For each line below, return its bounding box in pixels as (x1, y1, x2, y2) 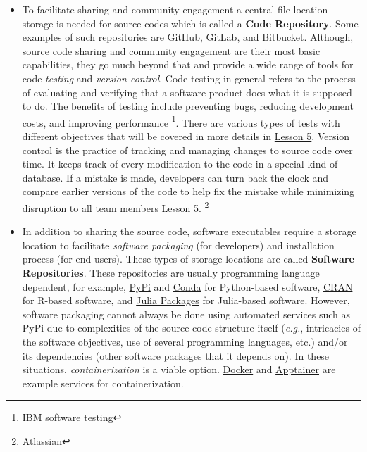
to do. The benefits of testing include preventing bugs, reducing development (22, 99, 354, 113)
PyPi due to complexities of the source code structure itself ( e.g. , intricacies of (22, 320, 361, 335)
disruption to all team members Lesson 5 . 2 (22, 198, 209, 215)
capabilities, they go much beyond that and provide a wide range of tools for (22, 57, 354, 72)
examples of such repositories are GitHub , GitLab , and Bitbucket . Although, (22, 30, 354, 44)
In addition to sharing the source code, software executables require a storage (22, 224, 356, 239)
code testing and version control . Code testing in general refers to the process (22, 70, 356, 85)
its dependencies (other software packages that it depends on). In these (22, 348, 330, 363)
